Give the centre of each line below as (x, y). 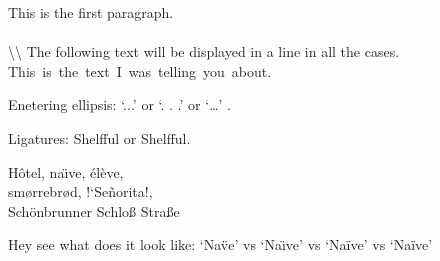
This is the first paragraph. (91, 12)
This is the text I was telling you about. (140, 70)
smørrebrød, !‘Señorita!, (80, 191)
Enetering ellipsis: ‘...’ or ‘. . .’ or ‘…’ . (119, 104)
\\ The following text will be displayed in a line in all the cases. (204, 51)
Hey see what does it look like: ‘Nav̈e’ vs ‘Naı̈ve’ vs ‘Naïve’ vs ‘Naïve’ (220, 244)
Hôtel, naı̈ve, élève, (66, 171)
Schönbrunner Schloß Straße (94, 210)
